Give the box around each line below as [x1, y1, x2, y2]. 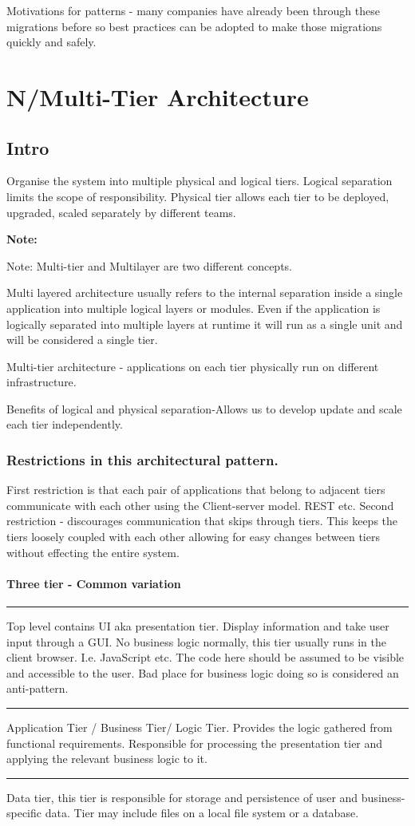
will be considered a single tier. [6, 331, 158, 348]
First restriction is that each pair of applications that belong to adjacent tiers [6, 481, 385, 498]
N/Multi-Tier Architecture [6, 80, 309, 113]
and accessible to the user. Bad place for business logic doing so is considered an [6, 664, 399, 681]
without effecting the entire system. [6, 543, 180, 560]
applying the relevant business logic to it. [6, 750, 207, 767]
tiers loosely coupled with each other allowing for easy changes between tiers [6, 528, 380, 545]
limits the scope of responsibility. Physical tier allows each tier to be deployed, [6, 188, 389, 204]
